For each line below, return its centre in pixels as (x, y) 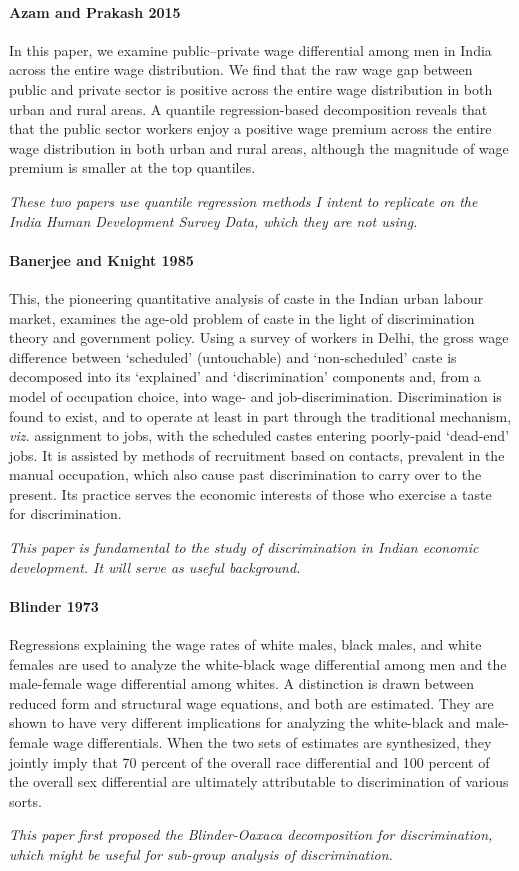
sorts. (25, 800)
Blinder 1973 (54, 605)
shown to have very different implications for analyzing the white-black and (240, 722)
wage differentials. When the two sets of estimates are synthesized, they (272, 742)
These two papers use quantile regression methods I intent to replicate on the (243, 200)
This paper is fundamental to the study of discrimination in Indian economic (244, 547)
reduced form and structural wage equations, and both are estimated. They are (251, 702)
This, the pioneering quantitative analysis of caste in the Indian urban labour (246, 297)
